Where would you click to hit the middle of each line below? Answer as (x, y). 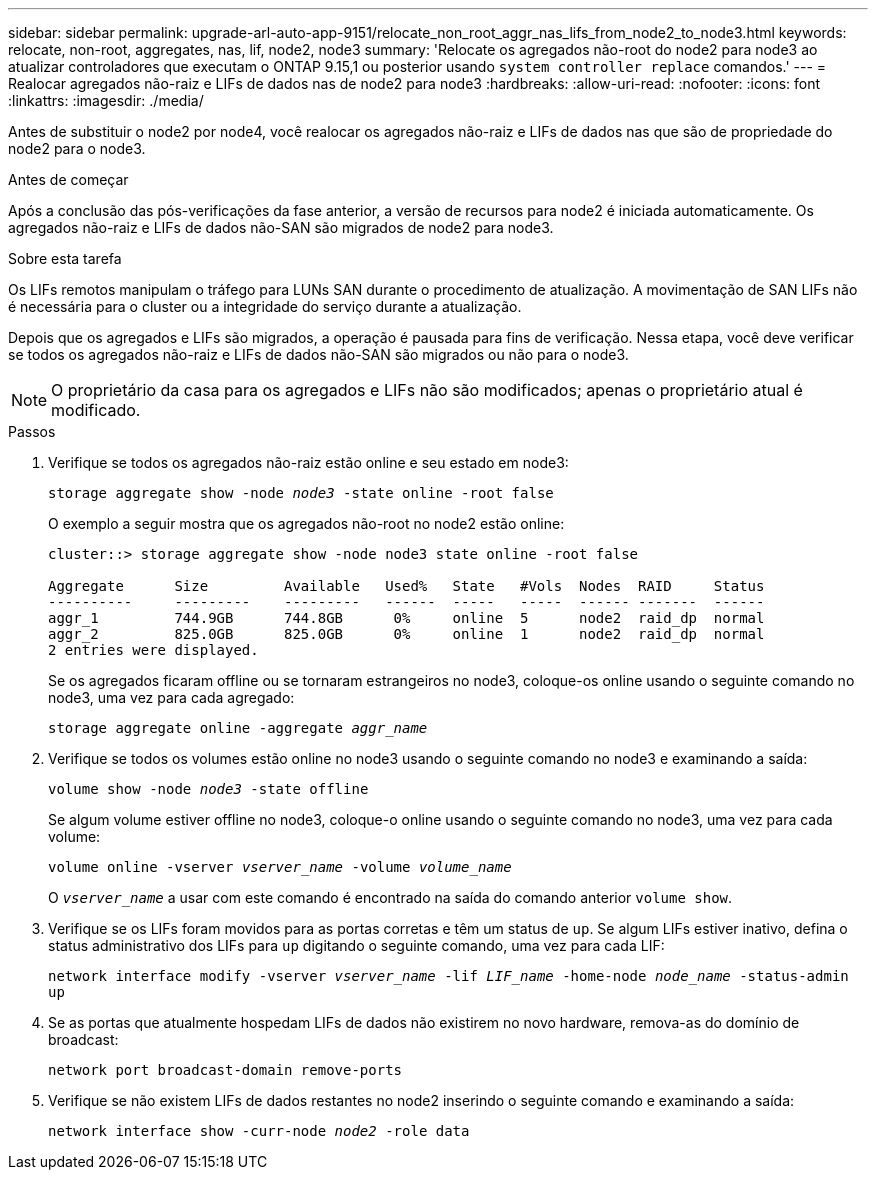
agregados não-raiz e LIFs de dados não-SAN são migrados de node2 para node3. (281, 227)
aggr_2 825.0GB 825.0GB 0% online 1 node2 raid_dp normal (406, 634)
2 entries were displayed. (153, 650)
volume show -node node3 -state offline (208, 789)
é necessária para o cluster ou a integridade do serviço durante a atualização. (265, 306)
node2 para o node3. (77, 148)
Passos (32, 431)
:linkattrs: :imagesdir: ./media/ (106, 100)
